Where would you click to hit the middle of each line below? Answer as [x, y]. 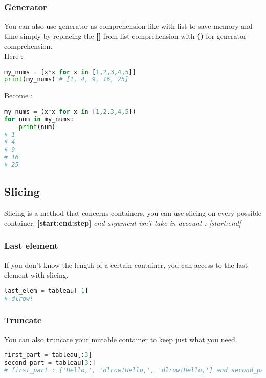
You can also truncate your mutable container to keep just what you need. [121, 339]
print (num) [37, 127]
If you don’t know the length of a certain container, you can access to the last [126, 265]
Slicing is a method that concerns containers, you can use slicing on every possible [133, 213]
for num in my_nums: [39, 119]
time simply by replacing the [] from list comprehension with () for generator [125, 36]
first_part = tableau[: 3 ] [48, 355]
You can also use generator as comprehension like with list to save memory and [128, 26]
